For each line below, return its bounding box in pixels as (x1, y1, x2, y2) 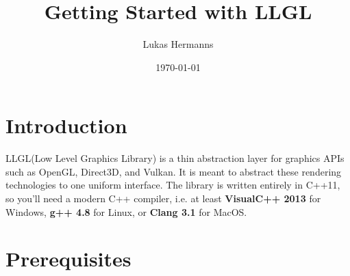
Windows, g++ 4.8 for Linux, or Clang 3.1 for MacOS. (5, 204, 247, 219)
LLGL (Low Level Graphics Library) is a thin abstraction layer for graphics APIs (5, 151, 345, 165)
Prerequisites (5, 245, 132, 273)
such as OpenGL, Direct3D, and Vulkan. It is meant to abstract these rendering (5, 164, 342, 178)
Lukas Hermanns (142, 37, 214, 51)
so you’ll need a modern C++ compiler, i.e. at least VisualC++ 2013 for (5, 191, 321, 206)
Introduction (5, 111, 127, 139)
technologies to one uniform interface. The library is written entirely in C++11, (5, 178, 340, 192)
